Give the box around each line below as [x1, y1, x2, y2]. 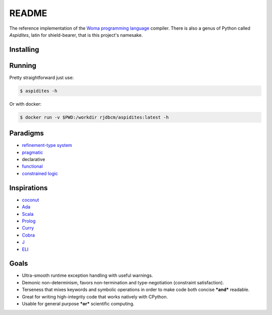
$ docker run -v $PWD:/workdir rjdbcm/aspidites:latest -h [20, 114, 169, 120]
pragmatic [22, 149, 43, 155]
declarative [22, 156, 45, 163]
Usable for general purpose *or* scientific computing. [22, 300, 134, 306]
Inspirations [9, 184, 48, 192]
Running [9, 61, 37, 70]
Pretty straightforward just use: [9, 74, 74, 81]
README [9, 8, 47, 19]
